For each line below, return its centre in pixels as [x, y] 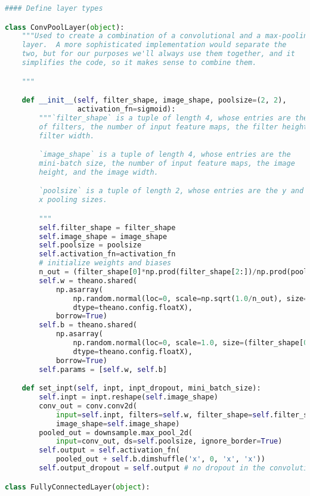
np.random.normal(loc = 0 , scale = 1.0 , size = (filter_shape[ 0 [190, 343]
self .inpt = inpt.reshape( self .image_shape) [128, 397]
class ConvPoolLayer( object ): [65, 27]
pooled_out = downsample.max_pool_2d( [116, 433]
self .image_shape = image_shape [103, 236]
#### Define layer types [54, 8]
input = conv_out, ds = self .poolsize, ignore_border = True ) [169, 441]
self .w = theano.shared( [88, 280]
